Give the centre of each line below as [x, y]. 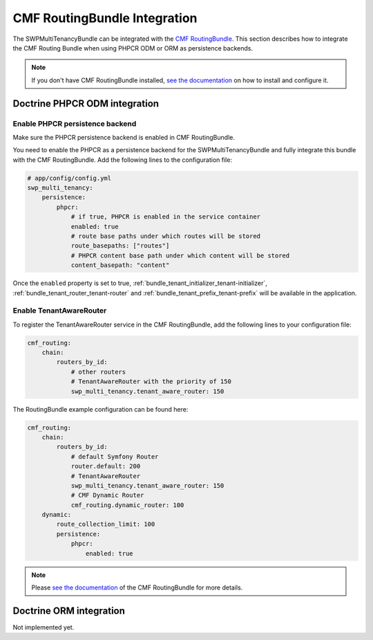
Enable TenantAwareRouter [60, 311]
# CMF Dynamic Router [107, 495]
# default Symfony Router [115, 456]
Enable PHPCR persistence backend [75, 123]
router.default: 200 [106, 466]
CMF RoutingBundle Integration [105, 18]
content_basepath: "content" [120, 265]
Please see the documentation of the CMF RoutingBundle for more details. [137, 587]
